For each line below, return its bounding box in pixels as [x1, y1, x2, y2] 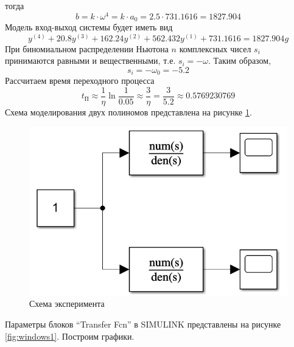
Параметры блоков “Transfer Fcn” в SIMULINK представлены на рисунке [5, 318, 281, 331]
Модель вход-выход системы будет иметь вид [5, 21, 173, 33]
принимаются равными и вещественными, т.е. [5, 54, 176, 67]
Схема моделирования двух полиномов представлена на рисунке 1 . [5, 106, 252, 119]
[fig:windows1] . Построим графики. [5, 329, 135, 342]
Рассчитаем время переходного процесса [5, 74, 155, 87]
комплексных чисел [179, 42, 251, 55]
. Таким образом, [208, 54, 271, 67]
